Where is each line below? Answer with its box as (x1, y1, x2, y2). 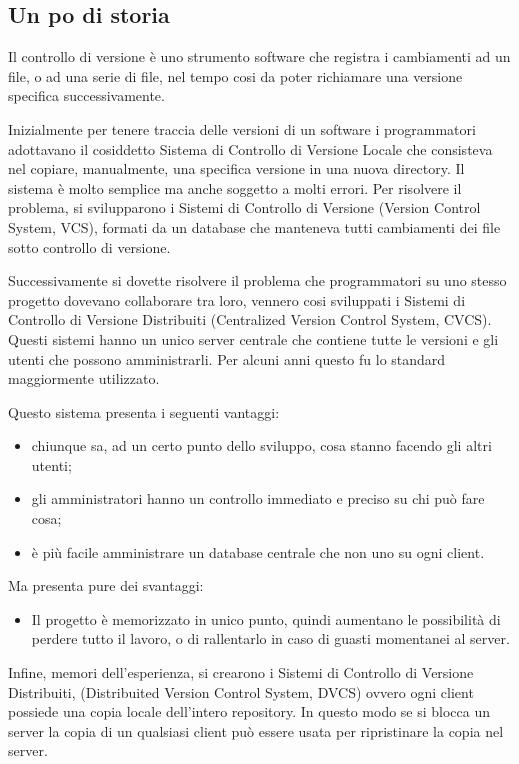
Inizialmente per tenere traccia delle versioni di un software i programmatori (8, 118, 476, 139)
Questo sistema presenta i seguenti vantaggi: (8, 401, 280, 422)
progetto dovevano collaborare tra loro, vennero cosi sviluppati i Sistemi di (8, 289, 466, 310)
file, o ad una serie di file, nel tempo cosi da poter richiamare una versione (8, 65, 463, 86)
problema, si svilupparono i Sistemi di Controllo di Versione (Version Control (8, 197, 481, 218)
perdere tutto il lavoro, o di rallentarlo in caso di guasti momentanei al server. (31, 628, 510, 649)
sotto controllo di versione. (8, 236, 171, 257)
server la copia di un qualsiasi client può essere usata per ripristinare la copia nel (8, 720, 504, 741)
